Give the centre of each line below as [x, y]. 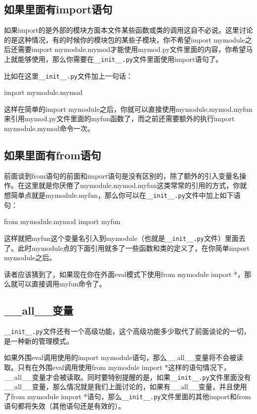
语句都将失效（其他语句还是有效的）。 [64, 406]
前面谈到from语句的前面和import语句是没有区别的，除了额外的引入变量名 [122, 175]
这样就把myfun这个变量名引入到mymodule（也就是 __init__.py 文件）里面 [121, 238]
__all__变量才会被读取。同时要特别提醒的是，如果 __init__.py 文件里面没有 [128, 377]
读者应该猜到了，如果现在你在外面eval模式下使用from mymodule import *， [124, 274]
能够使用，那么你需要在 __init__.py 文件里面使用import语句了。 [120, 59]
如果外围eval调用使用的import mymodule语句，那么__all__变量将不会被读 [124, 357]
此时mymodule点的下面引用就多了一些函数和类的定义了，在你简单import [134, 248]
